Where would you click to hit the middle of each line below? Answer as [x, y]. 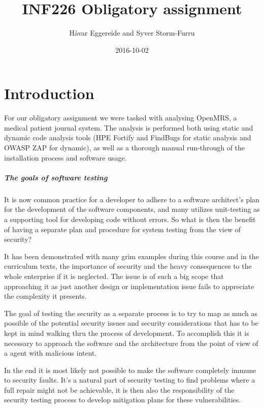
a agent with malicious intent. [51, 353]
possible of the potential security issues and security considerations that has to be [131, 323]
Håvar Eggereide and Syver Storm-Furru [132, 33]
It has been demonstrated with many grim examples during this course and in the [131, 256]
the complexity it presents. [45, 296]
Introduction [49, 93]
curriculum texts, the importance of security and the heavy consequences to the [128, 266]
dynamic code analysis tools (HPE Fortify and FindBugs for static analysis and [128, 137]
